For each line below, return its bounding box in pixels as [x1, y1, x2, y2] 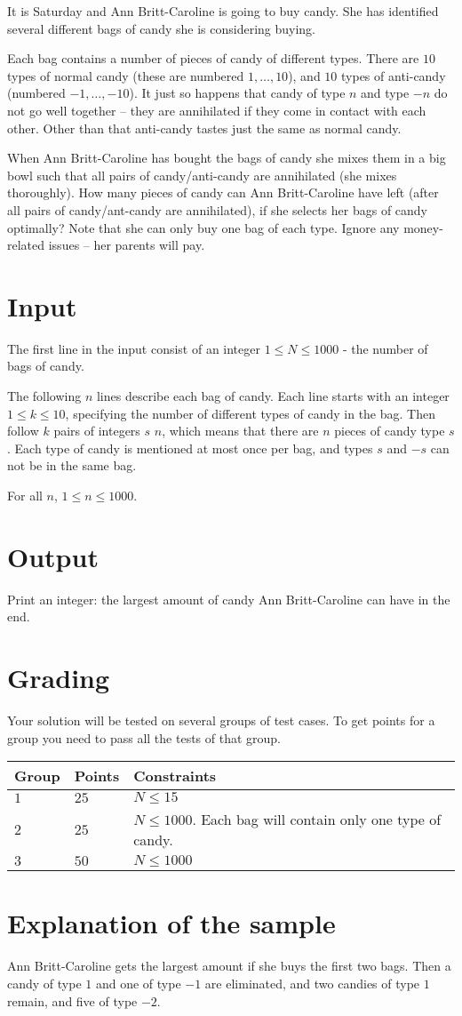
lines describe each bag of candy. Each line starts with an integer [96, 387, 450, 405]
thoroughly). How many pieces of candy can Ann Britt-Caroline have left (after [7, 183, 439, 202]
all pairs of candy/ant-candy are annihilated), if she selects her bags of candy [7, 200, 428, 219]
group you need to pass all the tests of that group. [7, 728, 281, 747]
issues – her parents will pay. [48, 236, 205, 254]
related [7, 236, 45, 254]
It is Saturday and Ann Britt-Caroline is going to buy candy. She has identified [7, 2, 439, 20]
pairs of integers [53, 421, 140, 440]
